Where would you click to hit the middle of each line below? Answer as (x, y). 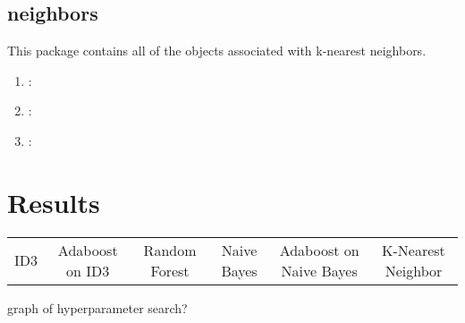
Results (54, 202)
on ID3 (88, 270)
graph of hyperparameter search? (97, 307)
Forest (170, 270)
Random (170, 250)
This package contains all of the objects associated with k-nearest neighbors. (217, 51)
